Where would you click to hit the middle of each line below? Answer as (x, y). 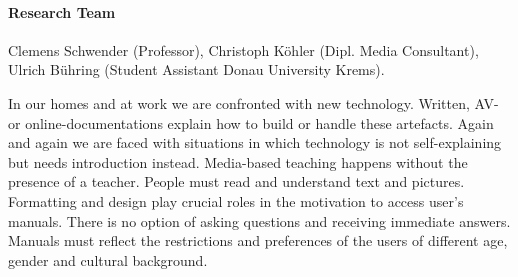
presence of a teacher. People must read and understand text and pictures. (236, 181)
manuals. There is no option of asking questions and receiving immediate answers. (259, 220)
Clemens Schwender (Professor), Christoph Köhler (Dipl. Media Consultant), (243, 49)
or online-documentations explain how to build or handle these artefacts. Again (251, 122)
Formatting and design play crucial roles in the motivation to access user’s (236, 200)
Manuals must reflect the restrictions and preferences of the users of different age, (258, 240)
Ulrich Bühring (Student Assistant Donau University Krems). (196, 69)
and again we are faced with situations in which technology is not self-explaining (255, 142)
